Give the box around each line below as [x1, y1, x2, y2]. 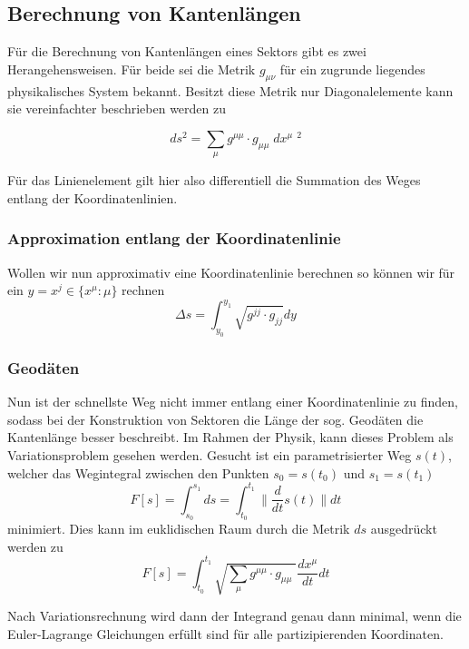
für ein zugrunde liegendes [279, 59, 425, 78]
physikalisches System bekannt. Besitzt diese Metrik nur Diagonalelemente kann [7, 81, 454, 100]
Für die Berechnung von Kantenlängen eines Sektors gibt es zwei [7, 42, 366, 61]
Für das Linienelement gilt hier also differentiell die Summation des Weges [7, 171, 421, 190]
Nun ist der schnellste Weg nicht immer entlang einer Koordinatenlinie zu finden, [7, 392, 459, 411]
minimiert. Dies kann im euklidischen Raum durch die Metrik [7, 518, 350, 537]
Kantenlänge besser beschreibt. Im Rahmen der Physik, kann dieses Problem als [7, 428, 454, 447]
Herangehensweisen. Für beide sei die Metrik [7, 59, 256, 78]
